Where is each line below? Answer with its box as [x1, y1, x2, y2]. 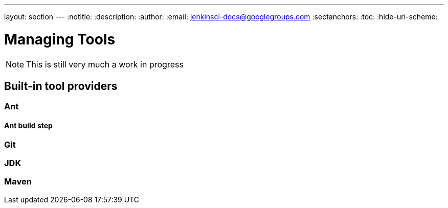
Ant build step [4, 121, 53, 130]
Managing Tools [4, 30, 116, 48]
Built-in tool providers [4, 79, 118, 93]
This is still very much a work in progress [26, 59, 184, 70]
